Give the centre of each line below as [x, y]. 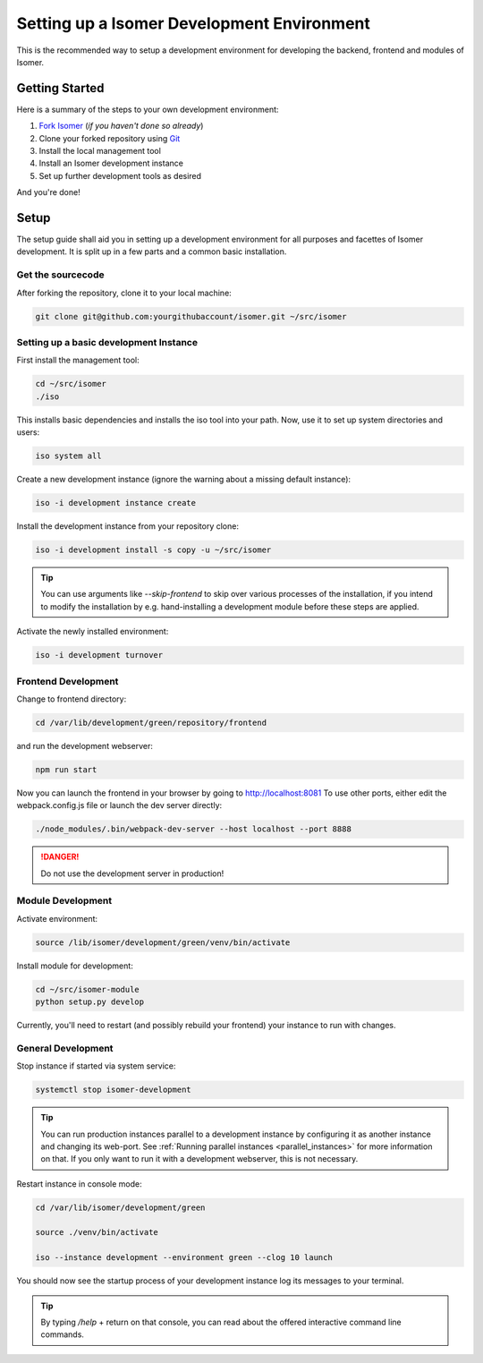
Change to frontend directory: [72, 699]
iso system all [68, 456]
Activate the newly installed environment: [93, 632]
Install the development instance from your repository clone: [127, 526]
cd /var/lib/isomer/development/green [120, 1207]
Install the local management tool [100, 151]
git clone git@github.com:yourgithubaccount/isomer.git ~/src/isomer [191, 316]
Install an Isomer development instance [111, 163]
